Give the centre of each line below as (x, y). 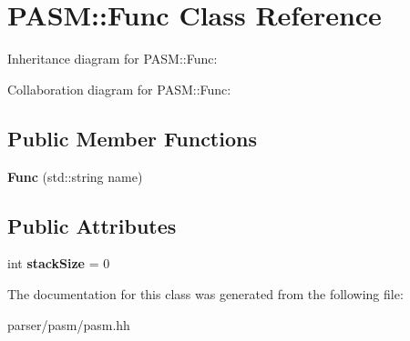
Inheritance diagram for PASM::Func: (113, 59)
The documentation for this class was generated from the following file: (205, 293)
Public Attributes (92, 225)
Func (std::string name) (75, 176)
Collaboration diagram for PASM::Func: (119, 89)
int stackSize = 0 (59, 263)
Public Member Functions (132, 138)
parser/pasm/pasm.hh (69, 324)
